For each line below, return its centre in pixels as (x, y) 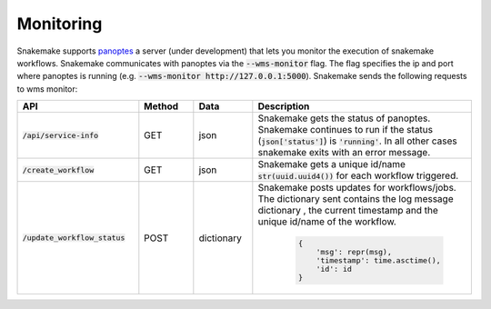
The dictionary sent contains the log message (356, 199)
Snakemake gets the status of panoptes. (344, 118)
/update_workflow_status (74, 238)
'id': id (334, 269)
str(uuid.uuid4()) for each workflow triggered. (358, 175)
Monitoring (60, 24)
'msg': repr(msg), (354, 252)
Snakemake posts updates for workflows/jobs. (357, 188)
